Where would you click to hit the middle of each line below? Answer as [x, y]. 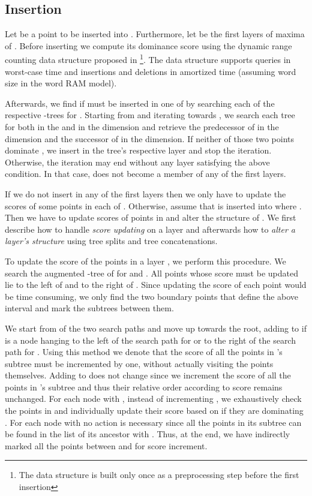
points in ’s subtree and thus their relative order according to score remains [144, 387]
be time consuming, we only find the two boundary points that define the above [152, 296]
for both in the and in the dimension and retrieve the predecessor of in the [142, 127]
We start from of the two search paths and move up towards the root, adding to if [156, 328]
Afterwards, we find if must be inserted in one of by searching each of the [140, 103]
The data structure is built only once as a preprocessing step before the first [159, 475]
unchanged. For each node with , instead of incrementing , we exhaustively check [153, 399]
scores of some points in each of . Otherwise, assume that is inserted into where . [153, 205]
